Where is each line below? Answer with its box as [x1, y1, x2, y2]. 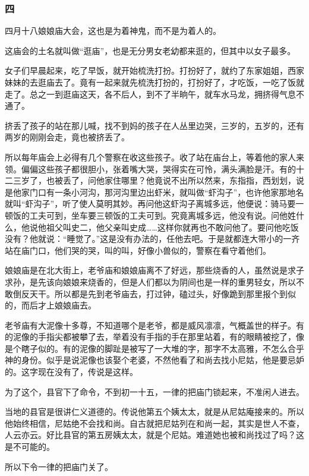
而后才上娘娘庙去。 [21, 299, 96, 311]
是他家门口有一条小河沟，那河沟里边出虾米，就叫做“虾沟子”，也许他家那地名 [5, 185, 304, 198]
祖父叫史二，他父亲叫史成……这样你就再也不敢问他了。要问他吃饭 [46, 220, 299, 233]
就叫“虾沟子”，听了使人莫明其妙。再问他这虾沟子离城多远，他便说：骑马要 [5, 197, 296, 210]
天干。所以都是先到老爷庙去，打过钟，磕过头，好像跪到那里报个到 [29, 287, 288, 300]
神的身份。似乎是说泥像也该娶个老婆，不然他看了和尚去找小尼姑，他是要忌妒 [5, 354, 304, 366]
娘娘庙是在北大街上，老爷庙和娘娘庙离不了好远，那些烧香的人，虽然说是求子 [5, 264, 304, 276]
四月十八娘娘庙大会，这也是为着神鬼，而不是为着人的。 [5, 24, 221, 37]
